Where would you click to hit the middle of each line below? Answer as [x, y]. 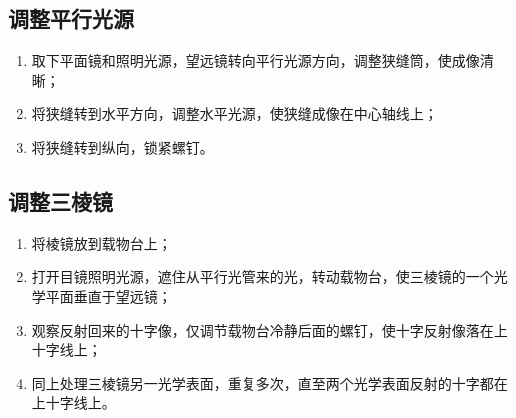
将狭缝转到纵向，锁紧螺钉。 [122, 146]
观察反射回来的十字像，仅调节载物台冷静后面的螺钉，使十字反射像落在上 [269, 329]
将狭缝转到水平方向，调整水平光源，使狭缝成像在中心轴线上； [234, 113]
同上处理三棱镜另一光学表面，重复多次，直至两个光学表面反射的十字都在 [269, 382]
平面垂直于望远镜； [108, 295]
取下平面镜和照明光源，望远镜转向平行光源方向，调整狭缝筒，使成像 [255, 60]
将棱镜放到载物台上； [101, 242]
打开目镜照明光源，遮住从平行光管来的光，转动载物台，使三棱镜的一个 [262, 276]
